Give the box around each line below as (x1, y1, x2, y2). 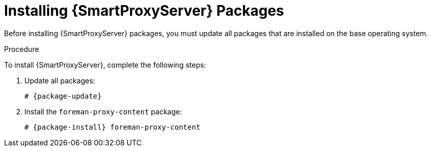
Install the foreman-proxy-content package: (24, 107, 182, 116)
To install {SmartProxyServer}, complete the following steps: (4, 60, 206, 69)
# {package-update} (24, 92, 102, 100)
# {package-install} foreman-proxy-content (24, 123, 200, 131)
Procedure (4, 44, 39, 53)
